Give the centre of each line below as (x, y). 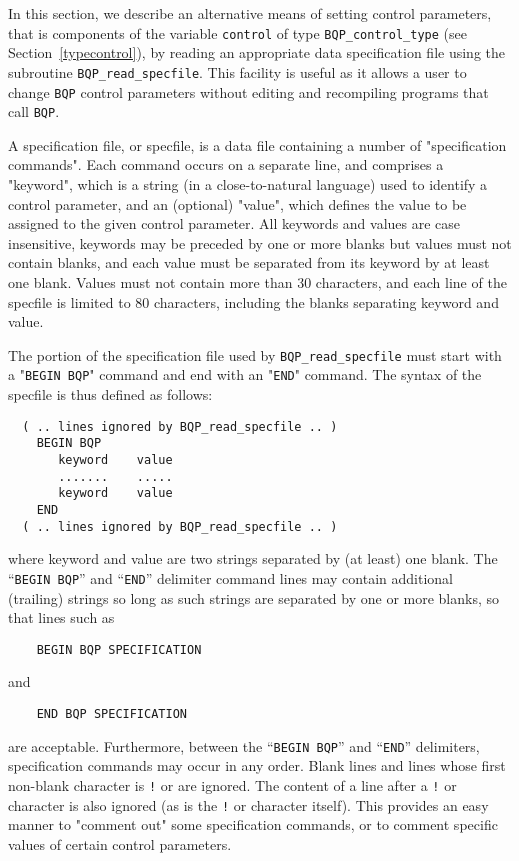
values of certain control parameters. (120, 843)
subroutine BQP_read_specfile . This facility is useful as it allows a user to (237, 71)
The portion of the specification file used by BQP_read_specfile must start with (255, 354)
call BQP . (34, 111)
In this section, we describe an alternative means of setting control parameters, (250, 13)
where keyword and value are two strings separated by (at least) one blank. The (253, 558)
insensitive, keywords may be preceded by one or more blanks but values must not (260, 242)
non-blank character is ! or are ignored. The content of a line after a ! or (232, 784)
